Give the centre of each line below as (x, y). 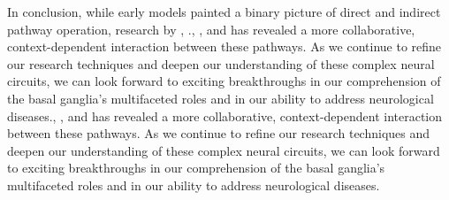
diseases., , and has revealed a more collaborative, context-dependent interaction (225, 115)
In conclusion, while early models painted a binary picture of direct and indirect (224, 12)
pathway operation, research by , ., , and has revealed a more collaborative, (211, 29)
